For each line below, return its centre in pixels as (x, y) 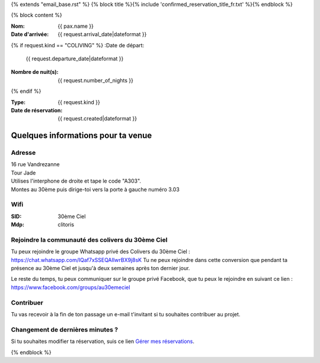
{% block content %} (36, 15)
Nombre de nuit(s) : (35, 72)
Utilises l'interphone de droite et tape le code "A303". (76, 181)
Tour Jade (23, 173)
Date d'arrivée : (30, 34)
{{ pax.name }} (76, 26)
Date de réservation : (37, 110)
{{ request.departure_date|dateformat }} (75, 59)
